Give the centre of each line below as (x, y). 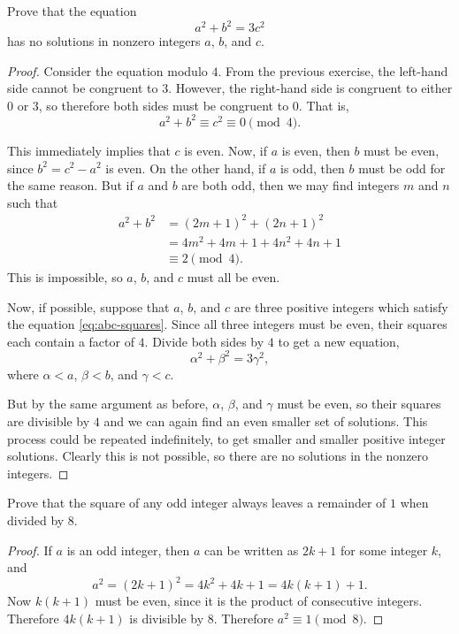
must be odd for (402, 168)
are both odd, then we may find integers (291, 185)
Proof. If (30, 550)
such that (33, 202)
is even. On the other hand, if (186, 168)
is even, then (316, 150)
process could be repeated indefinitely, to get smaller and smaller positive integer (226, 438)
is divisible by (167, 618)
